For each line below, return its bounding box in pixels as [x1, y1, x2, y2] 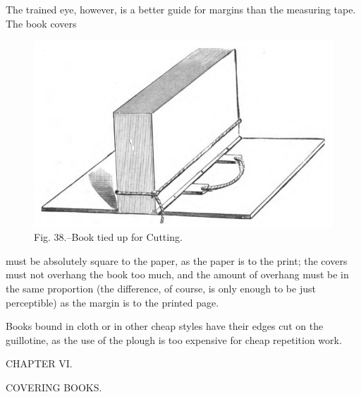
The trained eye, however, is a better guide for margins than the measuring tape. [6, 2, 356, 16]
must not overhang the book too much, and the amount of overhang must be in [6, 267, 349, 282]
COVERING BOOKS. [6, 380, 102, 395]
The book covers [6, 16, 77, 30]
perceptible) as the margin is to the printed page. [6, 295, 219, 309]
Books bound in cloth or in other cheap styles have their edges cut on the [6, 319, 324, 333]
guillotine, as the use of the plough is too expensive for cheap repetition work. [6, 332, 342, 347]
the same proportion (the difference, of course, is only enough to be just [6, 281, 316, 296]
